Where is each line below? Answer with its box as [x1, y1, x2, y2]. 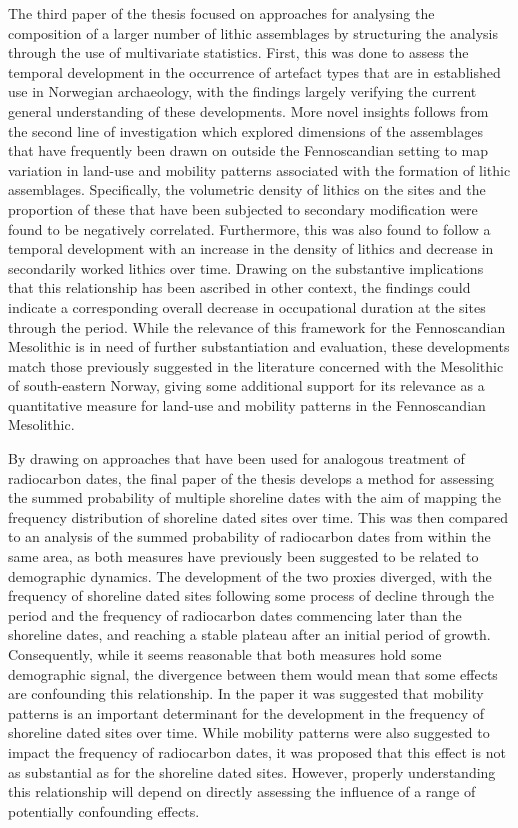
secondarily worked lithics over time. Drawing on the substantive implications [8, 257, 484, 278]
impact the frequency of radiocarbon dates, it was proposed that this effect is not [8, 741, 506, 762]
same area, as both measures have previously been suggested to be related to [8, 546, 479, 567]
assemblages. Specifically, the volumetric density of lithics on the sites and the [8, 179, 486, 200]
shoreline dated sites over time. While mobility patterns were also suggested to [8, 722, 490, 743]
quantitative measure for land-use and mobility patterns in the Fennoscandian [8, 394, 486, 415]
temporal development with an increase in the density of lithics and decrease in [8, 238, 494, 259]
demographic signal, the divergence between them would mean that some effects [8, 663, 498, 684]
